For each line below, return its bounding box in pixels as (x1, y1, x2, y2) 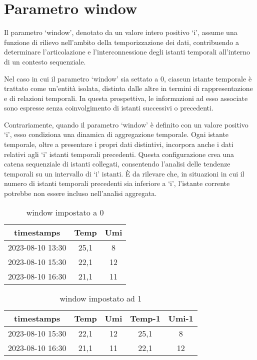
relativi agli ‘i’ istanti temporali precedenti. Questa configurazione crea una (4, 148, 234, 159)
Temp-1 (130, 312, 160, 324)
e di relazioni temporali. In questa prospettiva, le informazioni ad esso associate (4, 92, 248, 103)
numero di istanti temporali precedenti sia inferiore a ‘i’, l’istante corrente (4, 178, 230, 188)
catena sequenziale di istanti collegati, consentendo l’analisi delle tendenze (4, 158, 230, 169)
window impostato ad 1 (59, 292, 142, 304)
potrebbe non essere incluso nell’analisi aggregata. (4, 188, 157, 198)
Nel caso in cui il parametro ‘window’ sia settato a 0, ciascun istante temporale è (4, 73, 252, 83)
